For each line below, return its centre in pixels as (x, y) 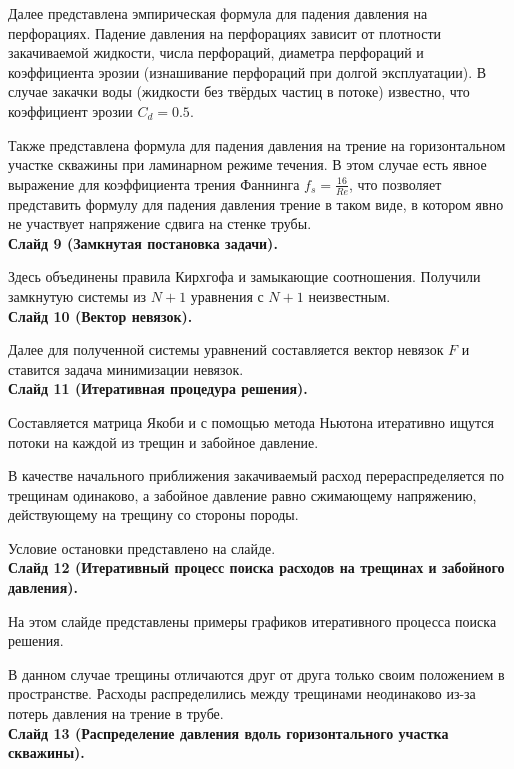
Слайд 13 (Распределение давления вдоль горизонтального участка (228, 732)
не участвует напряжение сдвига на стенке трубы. (160, 223)
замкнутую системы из (77, 295)
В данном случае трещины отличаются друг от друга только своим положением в (256, 673)
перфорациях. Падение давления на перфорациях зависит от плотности (224, 32)
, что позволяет (395, 183)
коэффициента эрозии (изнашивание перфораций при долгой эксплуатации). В (247, 71)
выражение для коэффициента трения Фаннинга (154, 183)
